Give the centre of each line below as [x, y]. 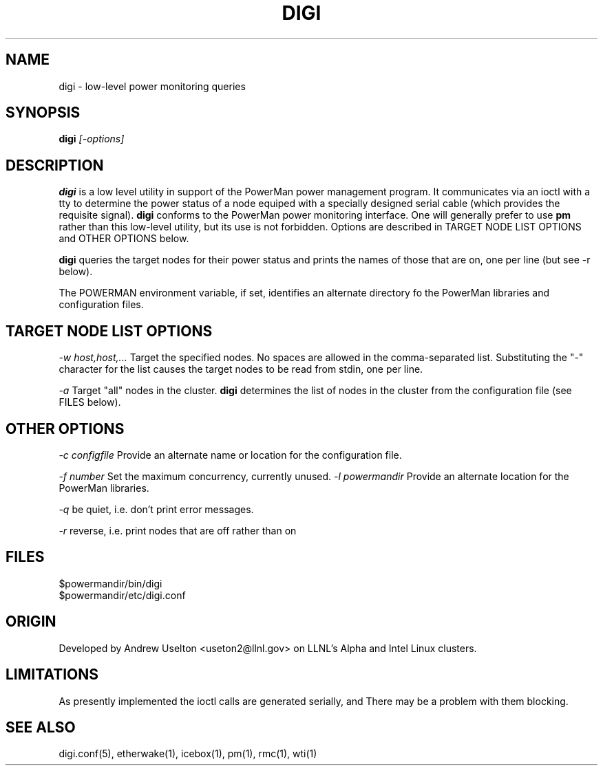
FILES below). [90, 402]
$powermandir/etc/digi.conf [122, 595]
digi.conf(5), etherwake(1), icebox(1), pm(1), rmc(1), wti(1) [188, 754]
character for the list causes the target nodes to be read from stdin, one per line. [241, 369]
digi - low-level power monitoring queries [152, 86]
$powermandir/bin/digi [110, 583]
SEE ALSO [41, 727]
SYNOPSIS [43, 113]
